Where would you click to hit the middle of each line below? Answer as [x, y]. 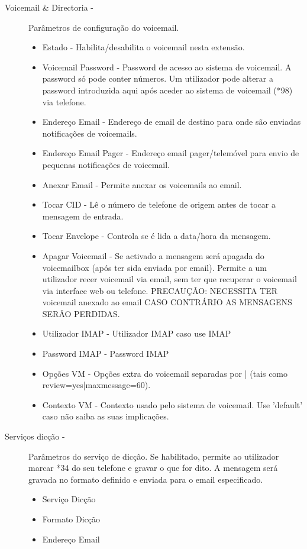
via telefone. [64, 101]
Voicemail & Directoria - [49, 7]
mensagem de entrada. [83, 216]
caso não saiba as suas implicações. [106, 416]
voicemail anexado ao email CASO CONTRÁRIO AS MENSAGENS [167, 302]
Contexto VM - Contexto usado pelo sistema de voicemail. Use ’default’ [172, 404]
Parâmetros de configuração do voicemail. [104, 27]
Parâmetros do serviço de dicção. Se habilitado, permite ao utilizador [154, 456]
